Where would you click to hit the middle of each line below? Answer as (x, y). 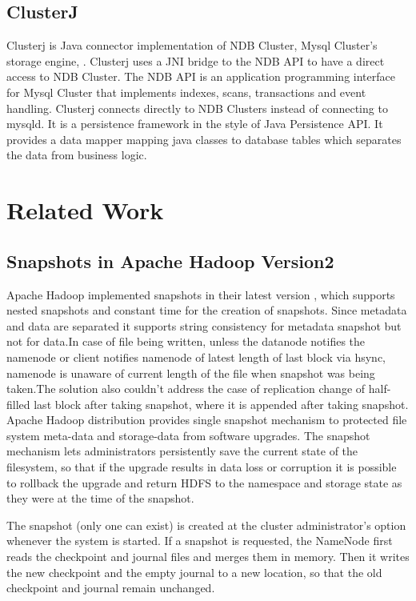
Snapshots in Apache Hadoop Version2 (170, 260)
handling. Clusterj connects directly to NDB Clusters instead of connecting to (197, 108)
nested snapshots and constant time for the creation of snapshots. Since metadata (207, 310)
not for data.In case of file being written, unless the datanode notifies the (186, 341)
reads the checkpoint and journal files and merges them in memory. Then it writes (208, 557)
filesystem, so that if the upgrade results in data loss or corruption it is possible (202, 467)
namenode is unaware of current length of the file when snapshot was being (191, 373)
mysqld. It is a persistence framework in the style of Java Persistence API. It (195, 124)
